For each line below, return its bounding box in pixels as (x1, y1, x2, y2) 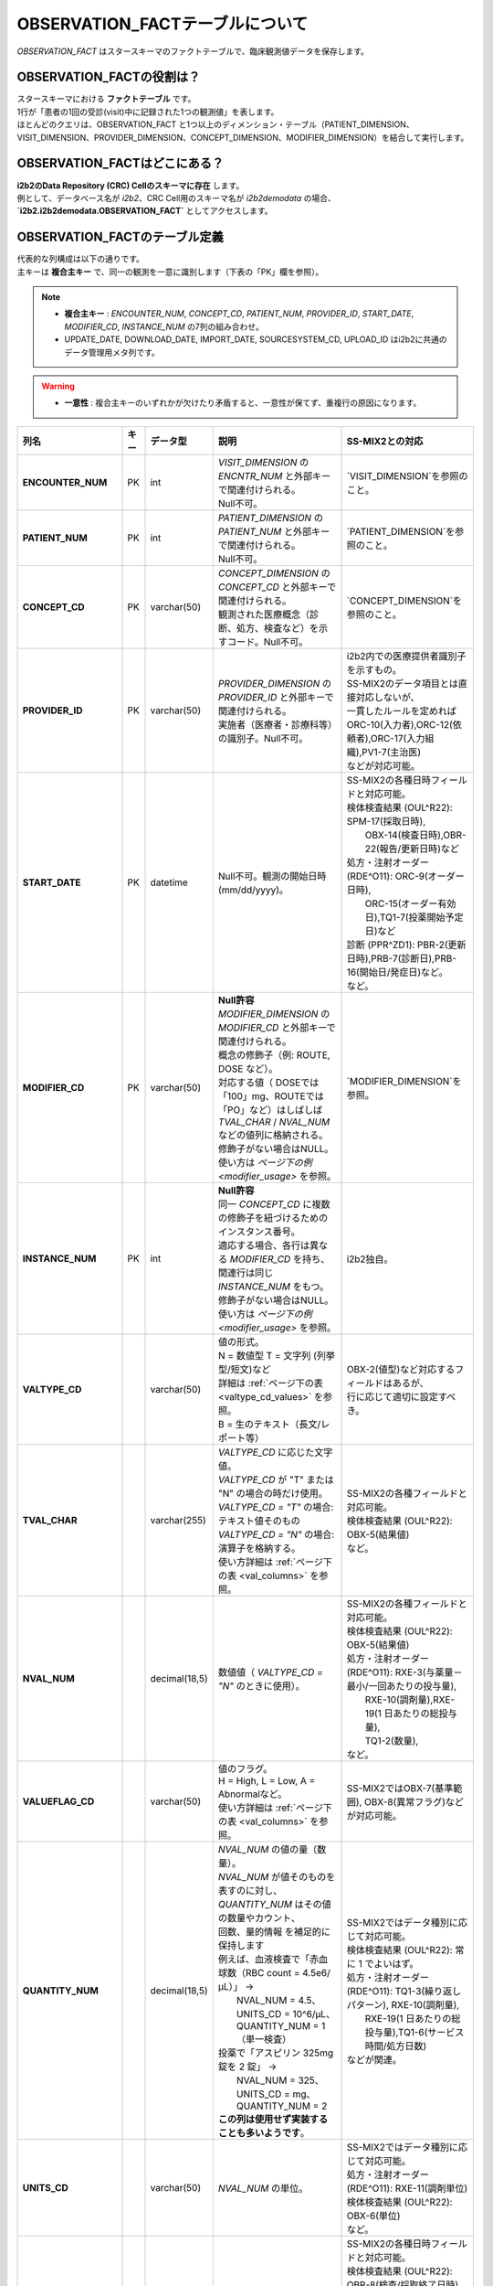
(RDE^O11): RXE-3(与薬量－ (346, 1665, 463, 1678)
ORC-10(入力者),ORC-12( (346, 718, 454, 731)
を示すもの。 (346, 663, 402, 676)
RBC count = (245, 1966, 300, 1979)
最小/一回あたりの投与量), (346, 1679, 456, 1692)
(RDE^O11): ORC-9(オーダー (346, 870, 465, 882)
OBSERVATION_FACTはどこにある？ (16, 155, 225, 171)
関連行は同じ (217, 1266, 274, 1279)
